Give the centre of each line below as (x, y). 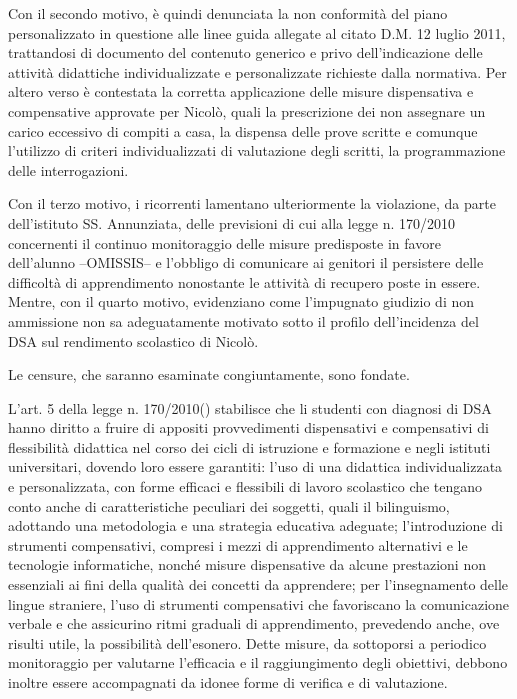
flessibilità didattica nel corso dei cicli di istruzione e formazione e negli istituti (249, 446)
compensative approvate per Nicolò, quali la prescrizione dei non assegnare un (247, 110)
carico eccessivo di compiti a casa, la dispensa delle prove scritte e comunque (243, 130)
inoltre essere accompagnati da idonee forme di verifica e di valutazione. (228, 682)
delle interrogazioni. (68, 169)
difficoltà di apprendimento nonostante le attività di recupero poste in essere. (244, 281)
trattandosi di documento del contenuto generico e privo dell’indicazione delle (245, 52)
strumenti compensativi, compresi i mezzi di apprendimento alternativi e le (238, 544)
